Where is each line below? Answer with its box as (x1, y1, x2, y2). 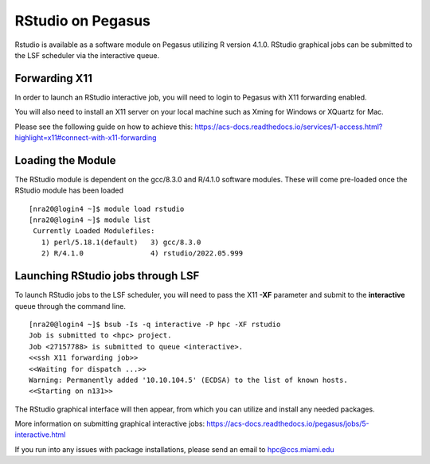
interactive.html (14, 430, 66, 439)
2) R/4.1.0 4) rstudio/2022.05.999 (41, 249, 243, 258)
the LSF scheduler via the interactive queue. (14, 50, 160, 60)
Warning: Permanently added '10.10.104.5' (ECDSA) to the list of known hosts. (29, 375, 348, 384)
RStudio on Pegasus (14, 12, 151, 29)
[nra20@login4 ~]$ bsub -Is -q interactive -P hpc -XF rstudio (29, 319, 281, 329)
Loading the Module (14, 154, 116, 167)
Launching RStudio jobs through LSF (14, 269, 200, 283)
